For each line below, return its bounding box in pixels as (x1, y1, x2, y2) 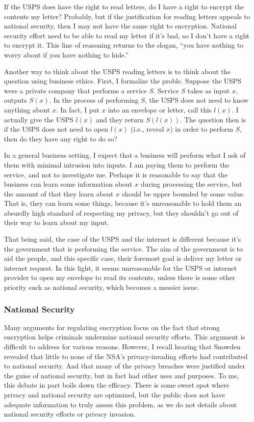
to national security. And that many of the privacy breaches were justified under (4, 361, 245, 371)
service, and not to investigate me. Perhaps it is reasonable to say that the (4, 169, 228, 179)
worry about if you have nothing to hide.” (4, 49, 129, 59)
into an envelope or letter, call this (108, 104, 212, 114)
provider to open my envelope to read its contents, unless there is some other (4, 272, 235, 282)
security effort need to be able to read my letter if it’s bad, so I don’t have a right (4, 30, 250, 40)
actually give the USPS (4, 114, 74, 124)
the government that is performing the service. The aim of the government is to (4, 243, 243, 253)
